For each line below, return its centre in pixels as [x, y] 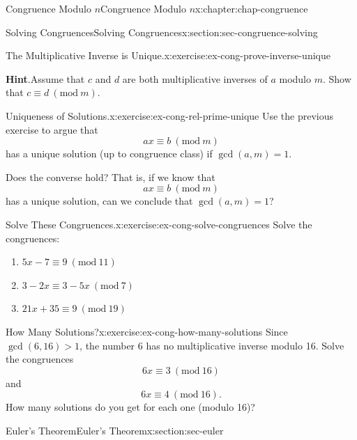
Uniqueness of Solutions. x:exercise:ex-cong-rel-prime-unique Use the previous [170, 115]
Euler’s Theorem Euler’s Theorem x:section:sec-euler [115, 430]
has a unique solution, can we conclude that [99, 201]
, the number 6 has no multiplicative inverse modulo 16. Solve [212, 345]
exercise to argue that [52, 129]
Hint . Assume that [45, 78]
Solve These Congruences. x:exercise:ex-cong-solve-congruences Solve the [159, 224]
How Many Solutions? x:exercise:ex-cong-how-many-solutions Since [147, 331]
